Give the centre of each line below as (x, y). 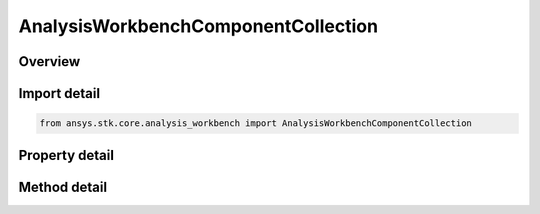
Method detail (63, 186)
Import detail (59, 93)
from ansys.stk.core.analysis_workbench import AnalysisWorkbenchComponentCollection (255, 123)
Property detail (66, 155)
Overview (49, 61)
